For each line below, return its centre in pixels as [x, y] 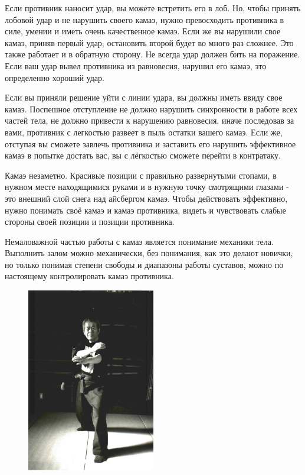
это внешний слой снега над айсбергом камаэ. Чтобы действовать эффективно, [146, 198]
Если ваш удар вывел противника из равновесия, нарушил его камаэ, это [136, 65]
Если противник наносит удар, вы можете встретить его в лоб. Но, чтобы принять [153, 8]
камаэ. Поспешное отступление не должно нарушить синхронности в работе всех [151, 109]
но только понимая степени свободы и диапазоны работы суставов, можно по [144, 264]
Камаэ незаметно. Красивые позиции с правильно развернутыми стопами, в [141, 175]
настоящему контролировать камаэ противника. [89, 276]
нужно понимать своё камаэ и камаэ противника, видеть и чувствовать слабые [145, 210]
